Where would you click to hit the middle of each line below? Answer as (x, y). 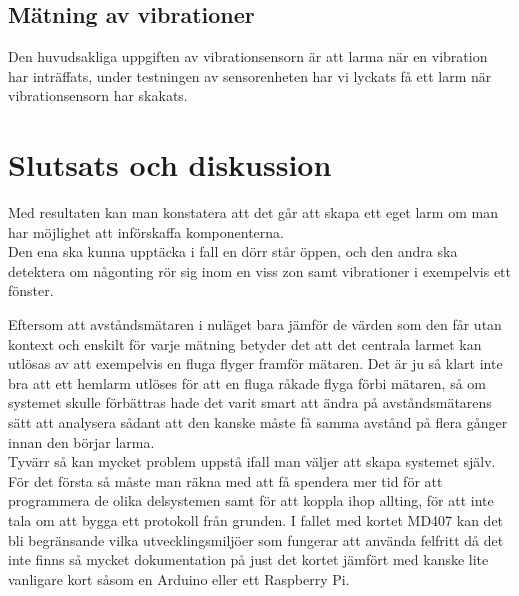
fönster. (31, 290)
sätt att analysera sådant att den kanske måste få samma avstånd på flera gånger (258, 422)
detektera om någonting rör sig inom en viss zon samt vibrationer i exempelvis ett (259, 270)
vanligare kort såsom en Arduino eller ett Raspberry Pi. (179, 578)
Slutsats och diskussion (170, 164)
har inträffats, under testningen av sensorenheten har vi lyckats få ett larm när (250, 75)
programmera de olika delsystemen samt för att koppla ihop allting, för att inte (251, 500)
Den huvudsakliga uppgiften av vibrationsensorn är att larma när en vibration (248, 56)
